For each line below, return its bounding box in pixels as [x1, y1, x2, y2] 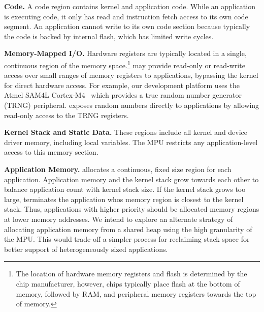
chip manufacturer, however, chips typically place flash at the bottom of [16, 278, 240, 289]
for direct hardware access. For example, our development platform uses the [4, 79, 240, 90]
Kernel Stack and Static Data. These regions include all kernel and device [4, 127, 248, 137]
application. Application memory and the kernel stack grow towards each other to [4, 174, 259, 184]
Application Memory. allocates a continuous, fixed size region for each [4, 163, 232, 174]
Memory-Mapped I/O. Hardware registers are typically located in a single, [4, 48, 247, 59]
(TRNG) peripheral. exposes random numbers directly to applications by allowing [4, 100, 259, 110]
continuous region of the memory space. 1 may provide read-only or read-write [4, 58, 245, 70]
